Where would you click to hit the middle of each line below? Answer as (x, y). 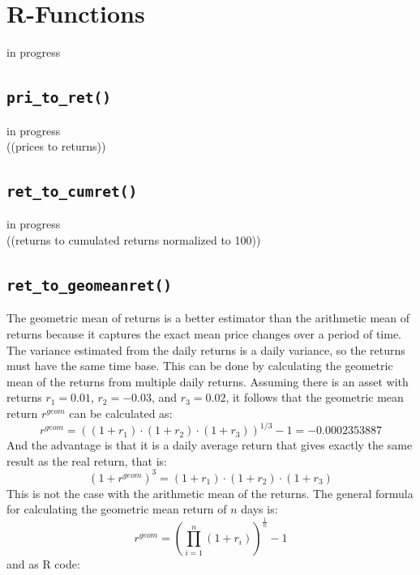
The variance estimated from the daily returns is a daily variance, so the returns (206, 349)
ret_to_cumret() (72, 192)
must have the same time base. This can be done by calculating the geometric (200, 366)
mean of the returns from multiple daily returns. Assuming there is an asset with (208, 381)
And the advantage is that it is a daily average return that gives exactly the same (210, 445)
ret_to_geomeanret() (90, 286)
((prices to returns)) (56, 146)
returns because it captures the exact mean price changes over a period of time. (204, 334)
